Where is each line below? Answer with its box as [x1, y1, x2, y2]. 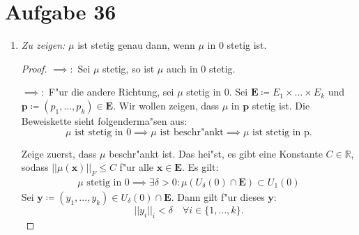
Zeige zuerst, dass [21, 146, 97, 160]
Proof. [21, 61, 47, 75]
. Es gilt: [181, 160, 219, 174]
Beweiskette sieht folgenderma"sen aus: [21, 113, 188, 128]
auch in [166, 61, 198, 75]
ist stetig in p [252, 127, 310, 137]
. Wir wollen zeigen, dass [113, 98, 220, 112]
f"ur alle [119, 160, 154, 174]
